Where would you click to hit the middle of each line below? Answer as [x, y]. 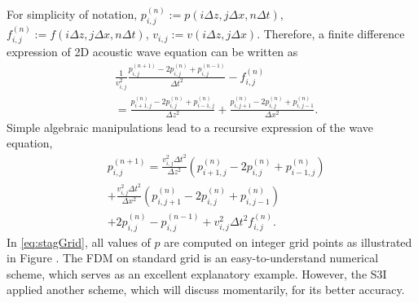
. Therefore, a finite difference [331, 34]
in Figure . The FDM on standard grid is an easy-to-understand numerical [193, 258]
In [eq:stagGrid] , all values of [79, 242]
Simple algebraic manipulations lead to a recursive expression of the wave [190, 127]
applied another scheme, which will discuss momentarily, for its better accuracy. [206, 290]
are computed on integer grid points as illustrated [288, 242]
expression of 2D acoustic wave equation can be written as [152, 52]
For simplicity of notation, [72, 14]
